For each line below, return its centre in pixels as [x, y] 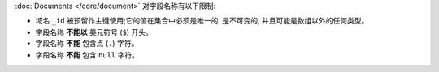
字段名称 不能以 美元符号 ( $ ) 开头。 [94, 32]
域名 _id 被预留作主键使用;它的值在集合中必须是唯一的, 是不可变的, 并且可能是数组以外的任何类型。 [202, 21]
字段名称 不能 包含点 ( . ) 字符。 [87, 44]
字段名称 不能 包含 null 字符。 [87, 55]
